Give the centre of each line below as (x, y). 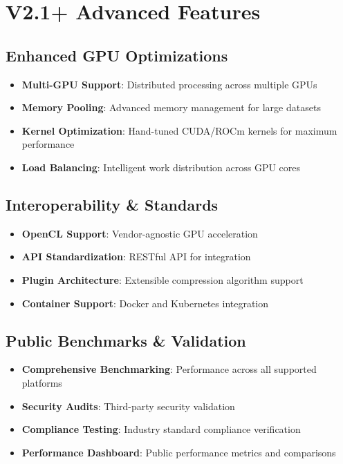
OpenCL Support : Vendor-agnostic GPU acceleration (140, 233)
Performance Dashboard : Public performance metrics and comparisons (179, 452)
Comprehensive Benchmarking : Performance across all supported (169, 369)
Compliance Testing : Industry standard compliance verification (161, 429)
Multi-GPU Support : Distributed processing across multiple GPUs (169, 84)
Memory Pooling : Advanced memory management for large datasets (171, 107)
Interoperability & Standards (112, 204)
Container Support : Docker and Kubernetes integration (145, 303)
